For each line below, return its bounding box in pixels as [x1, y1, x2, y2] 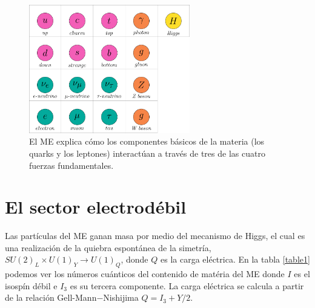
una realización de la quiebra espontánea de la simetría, [5, 241, 211, 254]
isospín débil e [5, 279, 58, 292]
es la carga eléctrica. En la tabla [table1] [160, 253, 310, 266]
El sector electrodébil [5, 194, 187, 219]
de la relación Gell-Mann [5, 291, 97, 304]
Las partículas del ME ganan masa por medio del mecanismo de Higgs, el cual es [5, 229, 305, 242]
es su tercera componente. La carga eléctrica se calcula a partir [70, 279, 304, 292]
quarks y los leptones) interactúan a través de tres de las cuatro [29, 146, 265, 159]
